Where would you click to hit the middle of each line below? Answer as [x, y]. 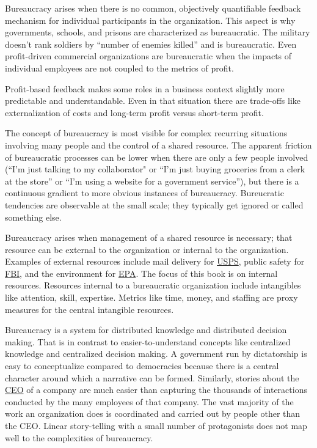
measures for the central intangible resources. [89, 309]
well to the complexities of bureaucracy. [79, 437]
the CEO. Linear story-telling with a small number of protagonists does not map [156, 425]
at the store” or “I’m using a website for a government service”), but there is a [152, 181]
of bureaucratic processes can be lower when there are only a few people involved [157, 157]
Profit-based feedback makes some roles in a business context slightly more [145, 88]
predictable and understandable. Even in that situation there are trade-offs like [153, 101]
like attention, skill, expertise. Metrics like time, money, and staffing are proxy [151, 297]
